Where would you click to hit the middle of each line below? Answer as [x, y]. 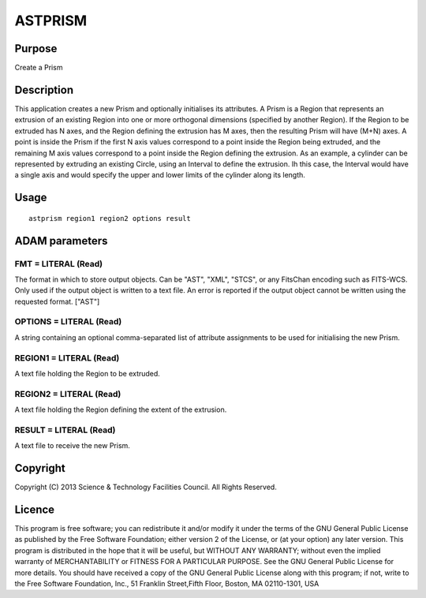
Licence [35, 509]
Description [44, 90]
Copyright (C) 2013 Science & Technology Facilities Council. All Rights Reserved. [146, 487]
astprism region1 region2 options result [110, 218]
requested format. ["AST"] [57, 301]
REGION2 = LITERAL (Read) [68, 394]
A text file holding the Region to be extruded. [88, 373]
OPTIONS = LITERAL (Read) [68, 322]
